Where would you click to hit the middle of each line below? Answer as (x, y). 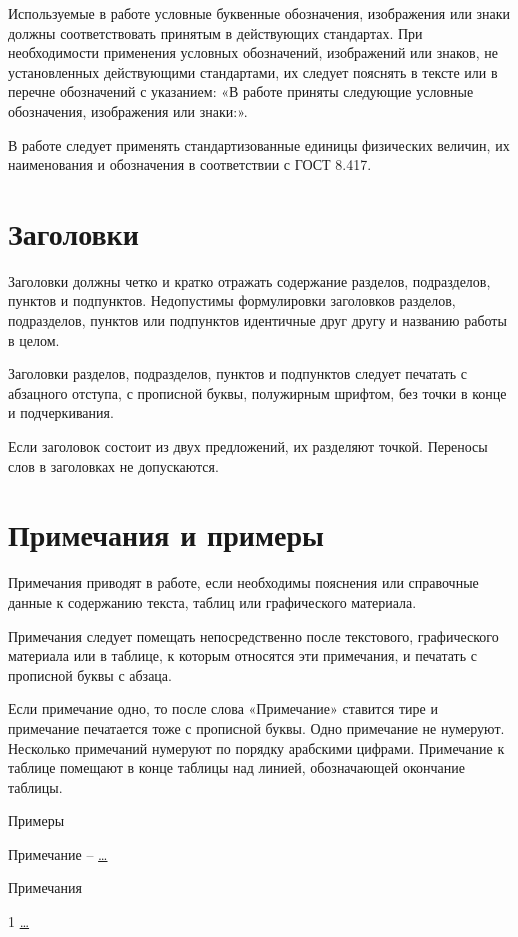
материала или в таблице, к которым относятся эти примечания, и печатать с (242, 655)
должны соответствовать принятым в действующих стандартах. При (215, 32)
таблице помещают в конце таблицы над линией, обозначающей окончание (236, 767)
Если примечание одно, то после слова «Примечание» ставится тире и (223, 708)
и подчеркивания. (61, 412)
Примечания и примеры (166, 534)
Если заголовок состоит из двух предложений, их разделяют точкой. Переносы (248, 446)
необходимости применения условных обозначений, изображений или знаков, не (253, 52)
